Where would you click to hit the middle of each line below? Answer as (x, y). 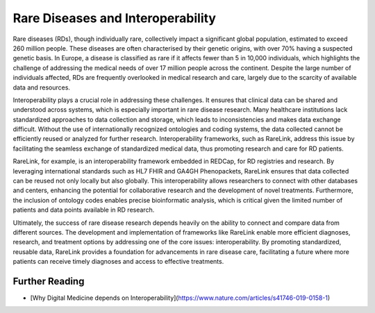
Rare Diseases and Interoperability (115, 18)
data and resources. (42, 87)
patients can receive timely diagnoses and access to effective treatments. (118, 262)
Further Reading (49, 281)
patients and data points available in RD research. (84, 210)
